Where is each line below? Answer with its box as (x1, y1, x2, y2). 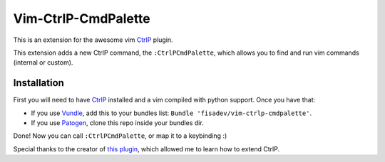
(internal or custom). (13, 58, 73, 67)
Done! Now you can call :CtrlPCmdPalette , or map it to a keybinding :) (13, 131, 227, 140)
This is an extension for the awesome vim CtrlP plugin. (13, 36, 174, 44)
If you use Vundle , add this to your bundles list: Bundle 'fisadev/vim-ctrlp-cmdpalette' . (31, 109, 312, 117)
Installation (13, 77, 64, 89)
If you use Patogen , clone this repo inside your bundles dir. (31, 119, 204, 127)
